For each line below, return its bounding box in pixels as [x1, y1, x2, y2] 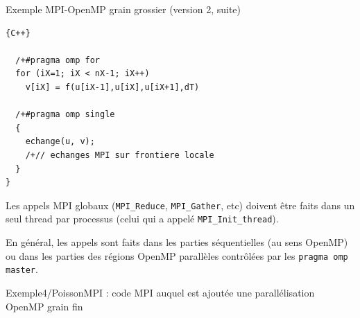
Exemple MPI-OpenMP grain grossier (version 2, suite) [6, 2, 241, 16]
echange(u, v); [25, 136, 95, 147]
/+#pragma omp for [15, 55, 101, 65]
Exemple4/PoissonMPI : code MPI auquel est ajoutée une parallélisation [6, 285, 315, 299]
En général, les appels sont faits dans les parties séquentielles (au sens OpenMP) [6, 235, 348, 249]
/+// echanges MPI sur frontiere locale [25, 150, 214, 160]
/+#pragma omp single [15, 109, 115, 120]
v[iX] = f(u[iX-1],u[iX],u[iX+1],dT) [25, 82, 200, 92]
